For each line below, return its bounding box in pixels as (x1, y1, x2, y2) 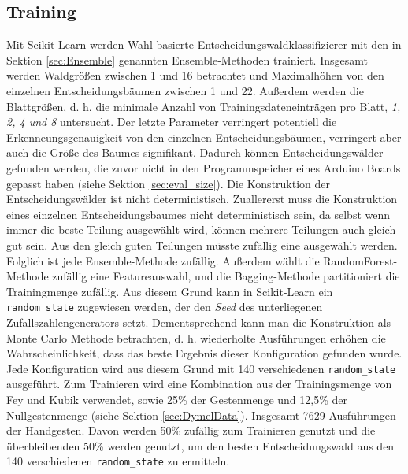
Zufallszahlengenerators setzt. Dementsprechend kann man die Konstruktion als (6, 313, 391, 330)
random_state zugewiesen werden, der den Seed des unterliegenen (6, 298, 323, 315)
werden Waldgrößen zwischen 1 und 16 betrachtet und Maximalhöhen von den (6, 67, 384, 83)
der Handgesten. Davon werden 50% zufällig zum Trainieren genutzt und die (6, 422, 376, 439)
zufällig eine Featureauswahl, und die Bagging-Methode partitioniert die (52, 268, 400, 284)
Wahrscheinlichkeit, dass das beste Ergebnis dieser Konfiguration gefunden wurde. (6, 345, 402, 361)
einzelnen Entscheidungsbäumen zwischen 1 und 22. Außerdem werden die (6, 82, 364, 98)
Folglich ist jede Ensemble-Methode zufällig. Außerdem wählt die (6, 252, 320, 268)
